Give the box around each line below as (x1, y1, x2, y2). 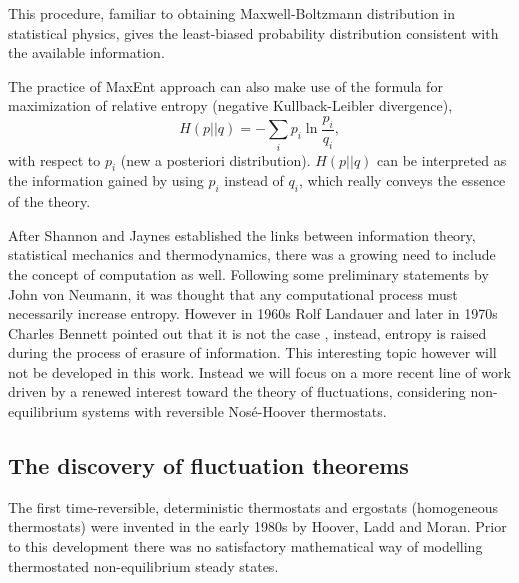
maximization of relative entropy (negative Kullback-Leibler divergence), (8, 95, 453, 116)
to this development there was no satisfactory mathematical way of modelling (8, 536, 483, 557)
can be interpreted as (377, 149, 507, 170)
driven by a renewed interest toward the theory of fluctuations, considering (8, 381, 466, 402)
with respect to (8, 149, 101, 170)
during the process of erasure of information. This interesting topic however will (8, 342, 497, 363)
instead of (224, 170, 284, 191)
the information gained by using (8, 170, 204, 191)
